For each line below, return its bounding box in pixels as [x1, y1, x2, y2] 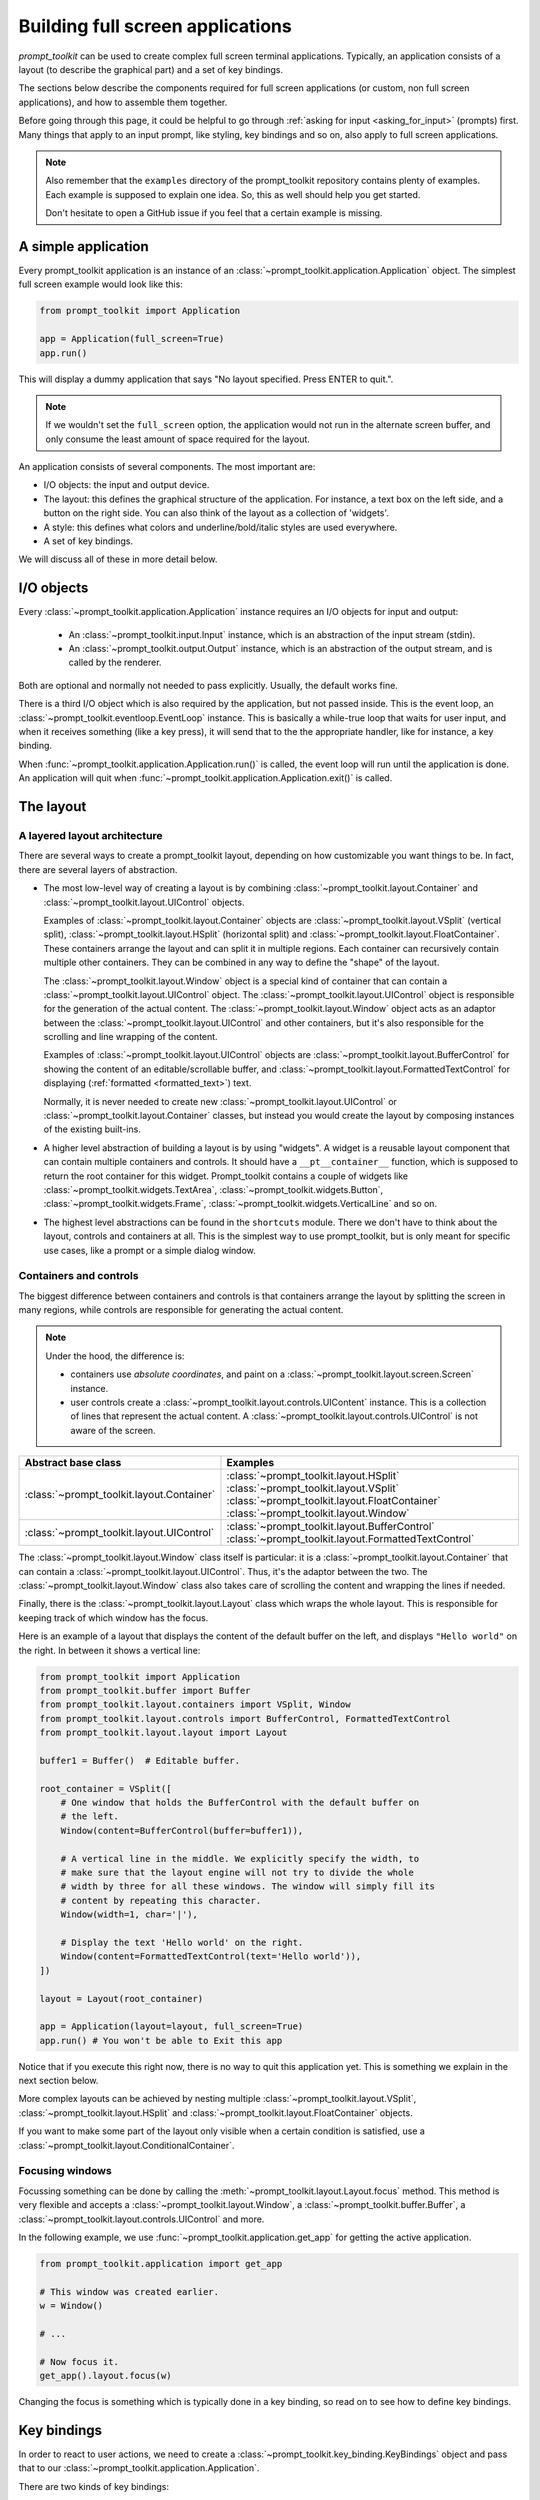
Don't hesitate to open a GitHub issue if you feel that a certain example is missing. [45, 207, 383, 219]
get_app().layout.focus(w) [39, 2370, 172, 2382]
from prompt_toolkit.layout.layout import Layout [39, 1727, 288, 1739]
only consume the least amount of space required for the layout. [45, 433, 310, 445]
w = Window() [39, 2300, 104, 2312]
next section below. [18, 2075, 99, 2087]
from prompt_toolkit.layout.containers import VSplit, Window [39, 1699, 351, 1710]
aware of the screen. [70, 1424, 156, 1436]
